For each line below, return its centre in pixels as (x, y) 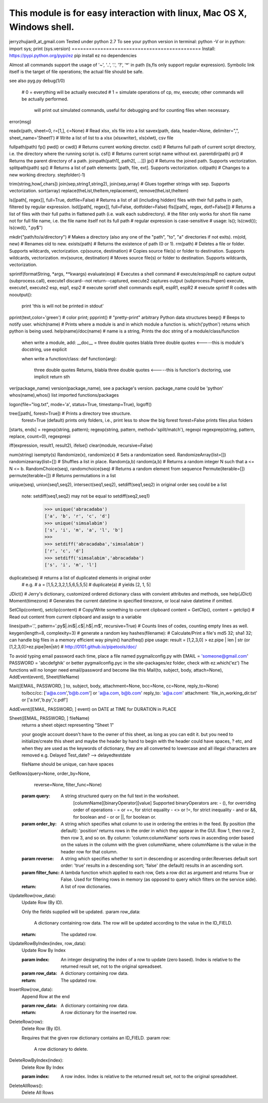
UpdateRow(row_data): (33, 895)
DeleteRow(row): (26, 1021)
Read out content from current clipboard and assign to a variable (75, 617)
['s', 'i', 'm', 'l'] (71, 565)
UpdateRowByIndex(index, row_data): (48, 943)
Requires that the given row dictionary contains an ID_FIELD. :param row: (96, 1038)
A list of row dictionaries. (86, 886)
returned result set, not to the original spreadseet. (112, 966)
